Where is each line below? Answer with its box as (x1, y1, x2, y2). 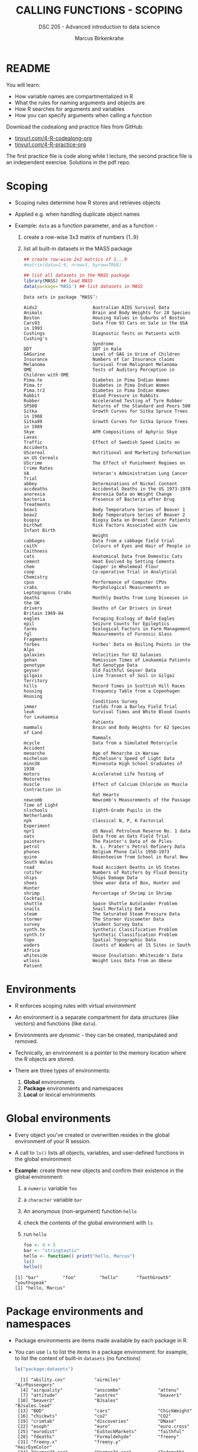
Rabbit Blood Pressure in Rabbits (23, 393, 159, 399)
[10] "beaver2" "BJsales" (17, 1397, 119, 1404)
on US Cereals (23, 455, 59, 461)
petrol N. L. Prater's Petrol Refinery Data (23, 844, 186, 850)
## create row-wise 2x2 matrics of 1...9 (23, 256, 127, 262)
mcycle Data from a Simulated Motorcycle (23, 740, 177, 746)
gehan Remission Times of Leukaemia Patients (23, 657, 191, 663)
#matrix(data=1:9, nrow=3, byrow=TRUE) (23, 262, 122, 268)
